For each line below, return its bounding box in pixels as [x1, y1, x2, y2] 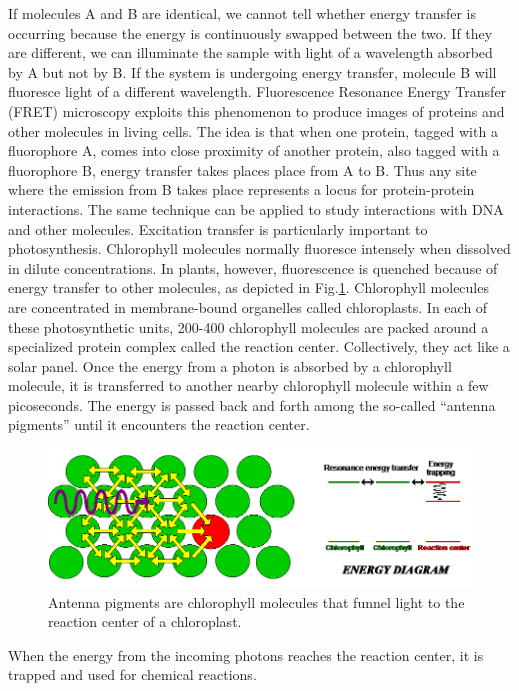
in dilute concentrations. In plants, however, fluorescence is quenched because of [8, 257, 498, 278]
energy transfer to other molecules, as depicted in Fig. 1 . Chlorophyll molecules [8, 277, 489, 298]
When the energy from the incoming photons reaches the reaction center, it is [8, 644, 484, 665]
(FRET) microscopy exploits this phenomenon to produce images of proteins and [8, 100, 505, 121]
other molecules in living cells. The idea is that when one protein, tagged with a [8, 120, 498, 141]
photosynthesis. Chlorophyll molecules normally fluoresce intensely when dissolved [8, 238, 511, 259]
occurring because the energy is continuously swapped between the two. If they [8, 22, 493, 43]
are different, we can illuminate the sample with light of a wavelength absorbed [8, 42, 493, 63]
